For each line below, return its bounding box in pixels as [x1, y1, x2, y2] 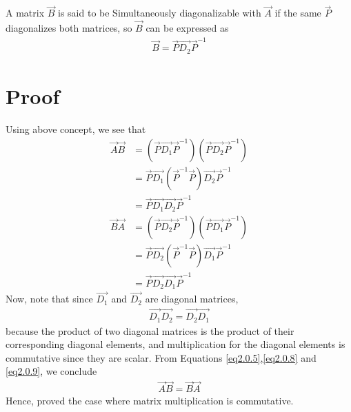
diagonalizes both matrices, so [6, 21, 132, 35]
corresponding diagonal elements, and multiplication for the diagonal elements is [6, 337, 345, 351]
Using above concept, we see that [6, 121, 146, 136]
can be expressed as [146, 21, 229, 35]
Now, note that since [6, 291, 93, 306]
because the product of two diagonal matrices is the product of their [6, 323, 294, 338]
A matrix [6, 6, 45, 20]
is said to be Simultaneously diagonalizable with [58, 6, 261, 20]
